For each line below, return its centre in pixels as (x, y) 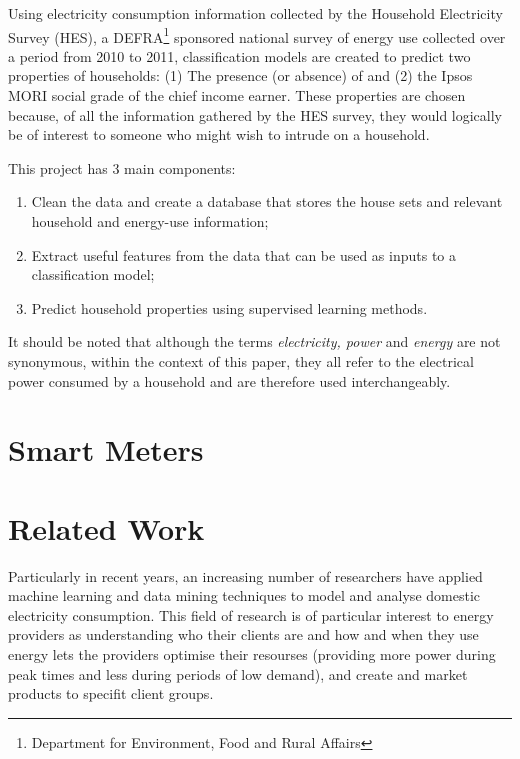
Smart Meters (106, 449)
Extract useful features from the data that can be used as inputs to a (243, 254)
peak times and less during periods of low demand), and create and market (238, 673)
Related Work (106, 527)
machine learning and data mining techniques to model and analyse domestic (244, 595)
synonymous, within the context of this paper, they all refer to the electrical (241, 360)
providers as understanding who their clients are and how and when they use (243, 634)
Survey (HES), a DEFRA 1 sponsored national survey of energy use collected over (257, 35)
